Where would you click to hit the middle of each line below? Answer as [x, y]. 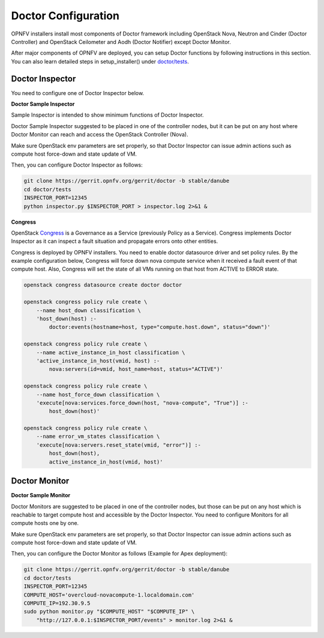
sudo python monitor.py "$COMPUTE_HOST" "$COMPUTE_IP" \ [109, 612]
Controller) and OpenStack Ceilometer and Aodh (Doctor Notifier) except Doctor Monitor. [121, 41]
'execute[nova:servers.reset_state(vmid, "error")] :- [118, 445]
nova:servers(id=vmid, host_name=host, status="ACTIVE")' [136, 369]
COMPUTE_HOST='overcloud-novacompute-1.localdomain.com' [109, 595]
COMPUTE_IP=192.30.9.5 [57, 603]
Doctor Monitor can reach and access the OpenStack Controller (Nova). [100, 135]
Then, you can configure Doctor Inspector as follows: [77, 165]
